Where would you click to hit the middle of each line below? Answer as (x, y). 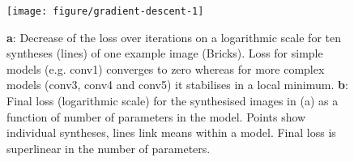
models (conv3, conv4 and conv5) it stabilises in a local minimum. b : (177, 85)
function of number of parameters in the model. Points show (156, 116)
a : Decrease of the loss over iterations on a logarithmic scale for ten (174, 37)
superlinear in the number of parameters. (109, 148)
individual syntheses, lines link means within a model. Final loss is (171, 132)
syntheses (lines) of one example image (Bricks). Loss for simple (165, 53)
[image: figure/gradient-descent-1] (105, 11)
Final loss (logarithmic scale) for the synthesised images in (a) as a (173, 101)
